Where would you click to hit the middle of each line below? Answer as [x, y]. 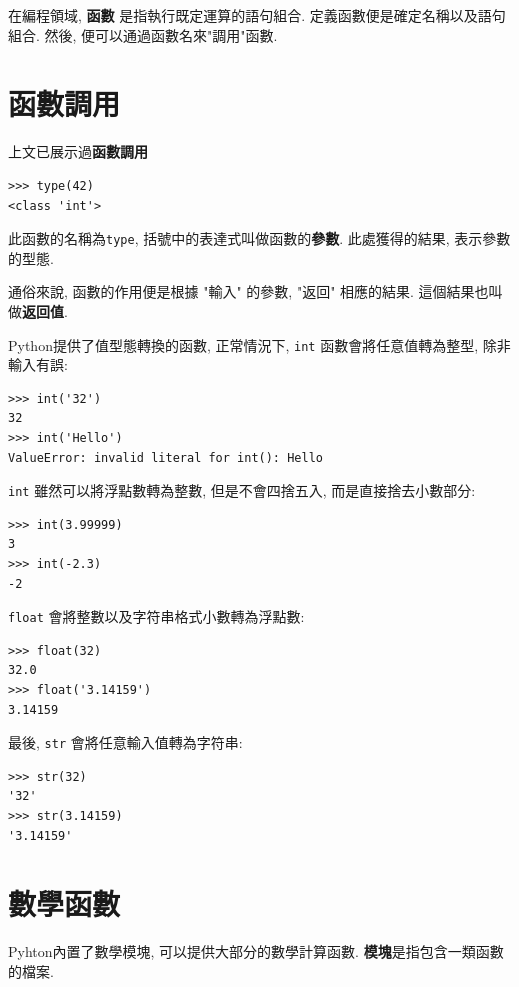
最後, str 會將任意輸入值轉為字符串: [125, 742]
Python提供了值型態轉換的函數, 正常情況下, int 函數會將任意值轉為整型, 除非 [259, 344]
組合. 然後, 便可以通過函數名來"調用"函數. [143, 34]
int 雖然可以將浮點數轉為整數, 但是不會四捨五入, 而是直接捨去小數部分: [242, 490]
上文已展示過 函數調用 [78, 151]
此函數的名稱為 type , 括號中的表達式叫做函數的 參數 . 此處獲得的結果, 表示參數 [259, 238]
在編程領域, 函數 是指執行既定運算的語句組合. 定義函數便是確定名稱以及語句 [257, 15]
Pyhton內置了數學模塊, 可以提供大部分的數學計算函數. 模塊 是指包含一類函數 [256, 951]
